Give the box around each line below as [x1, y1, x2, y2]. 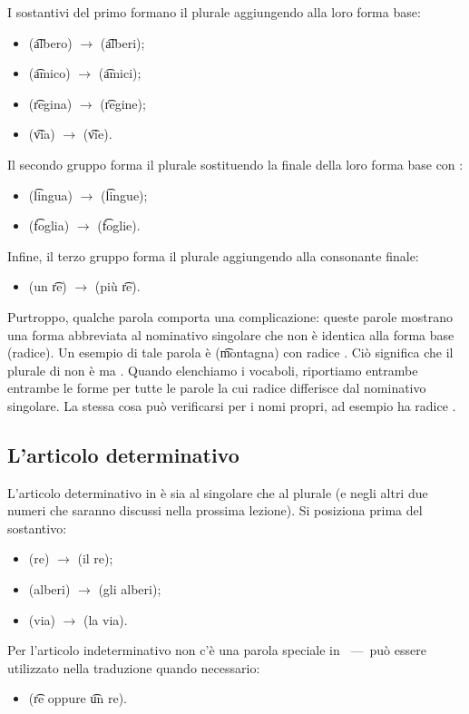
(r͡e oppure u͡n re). [28, 689, 127, 708]
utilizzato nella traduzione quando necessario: [7, 658, 260, 677]
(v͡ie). [83, 124, 112, 143]
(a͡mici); [98, 64, 142, 83]
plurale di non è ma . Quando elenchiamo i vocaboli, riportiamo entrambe [7, 360, 418, 379]
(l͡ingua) [28, 185, 73, 204]
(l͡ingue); [101, 185, 148, 204]
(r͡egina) [28, 93, 73, 112]
